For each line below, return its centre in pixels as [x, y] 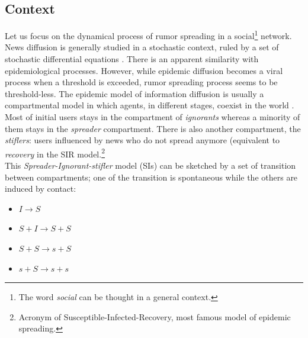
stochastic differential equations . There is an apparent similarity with [132, 59]
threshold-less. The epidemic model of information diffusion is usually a [134, 93]
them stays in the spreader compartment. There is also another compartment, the [153, 128]
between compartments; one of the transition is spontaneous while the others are [151, 177]
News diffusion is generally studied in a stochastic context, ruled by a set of [142, 47]
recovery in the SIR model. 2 [55, 153]
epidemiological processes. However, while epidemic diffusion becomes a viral [144, 70]
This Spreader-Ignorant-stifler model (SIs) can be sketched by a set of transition [150, 165]
